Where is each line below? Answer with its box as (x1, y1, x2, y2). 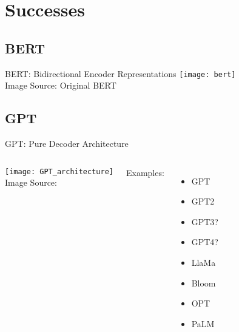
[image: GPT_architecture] (5, 167, 113, 176)
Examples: (126, 166, 164, 178)
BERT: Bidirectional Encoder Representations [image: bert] (5, 67, 236, 80)
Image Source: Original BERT (5, 79, 116, 92)
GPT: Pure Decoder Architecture (5, 137, 129, 150)
